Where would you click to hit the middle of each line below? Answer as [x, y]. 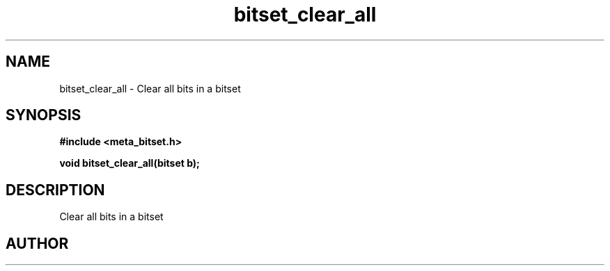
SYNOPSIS [44, 115]
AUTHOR [37, 243]
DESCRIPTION [55, 190]
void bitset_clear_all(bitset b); [130, 163]
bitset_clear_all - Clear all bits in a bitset [150, 88]
